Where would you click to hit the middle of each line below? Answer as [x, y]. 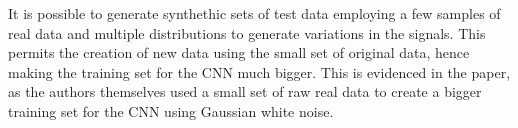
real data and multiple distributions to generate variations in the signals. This [247, 32]
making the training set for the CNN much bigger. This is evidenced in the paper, [259, 71]
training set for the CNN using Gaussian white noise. [171, 110]
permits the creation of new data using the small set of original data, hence [239, 52]
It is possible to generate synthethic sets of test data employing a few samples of [254, 13]
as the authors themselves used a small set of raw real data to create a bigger [245, 91]
